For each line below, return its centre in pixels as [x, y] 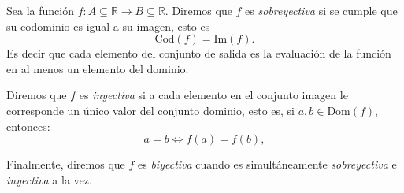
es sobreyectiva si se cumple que [321, 10]
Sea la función [40, 10]
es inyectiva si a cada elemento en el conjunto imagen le [213, 95]
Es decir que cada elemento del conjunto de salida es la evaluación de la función [199, 53]
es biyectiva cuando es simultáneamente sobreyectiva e [267, 164]
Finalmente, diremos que [66, 164]
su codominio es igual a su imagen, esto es [108, 26]
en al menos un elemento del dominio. [98, 68]
